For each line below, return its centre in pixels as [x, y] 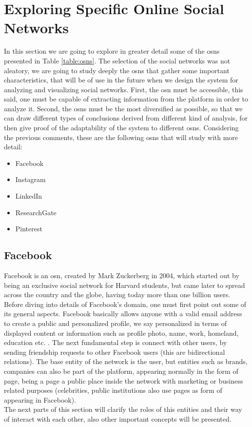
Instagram [30, 179]
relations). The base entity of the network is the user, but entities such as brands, [126, 361]
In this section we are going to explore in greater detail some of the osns [112, 51]
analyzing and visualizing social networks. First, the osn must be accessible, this [124, 89]
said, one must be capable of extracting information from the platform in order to [126, 99]
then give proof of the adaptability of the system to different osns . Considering [121, 128]
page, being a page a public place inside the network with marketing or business [124, 380]
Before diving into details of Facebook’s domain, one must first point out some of [125, 304]
